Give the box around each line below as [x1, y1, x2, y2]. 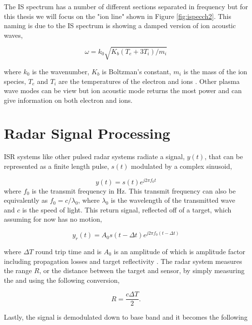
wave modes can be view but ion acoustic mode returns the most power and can [4, 85, 242, 96]
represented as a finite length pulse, [4, 161, 109, 171]
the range [4, 265, 32, 276]
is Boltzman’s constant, [102, 66, 172, 76]
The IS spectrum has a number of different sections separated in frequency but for [4, 1, 248, 11]
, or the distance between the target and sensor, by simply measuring [39, 265, 245, 276]
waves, [4, 30, 23, 40]
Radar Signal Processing [4, 123, 171, 143]
